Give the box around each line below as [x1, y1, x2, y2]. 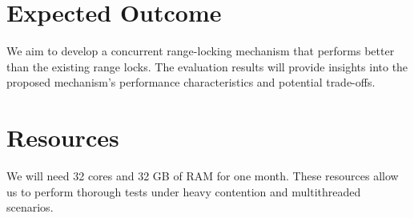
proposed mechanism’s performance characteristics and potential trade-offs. [6, 74, 376, 91]
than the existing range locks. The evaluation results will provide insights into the [6, 58, 408, 75]
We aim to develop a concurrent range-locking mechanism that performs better [6, 42, 395, 59]
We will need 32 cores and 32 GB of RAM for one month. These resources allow [6, 168, 399, 184]
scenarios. [6, 199, 54, 216]
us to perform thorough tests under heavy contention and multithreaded [6, 183, 361, 200]
